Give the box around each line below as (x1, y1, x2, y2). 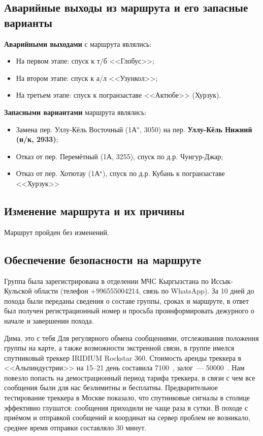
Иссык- (211, 275, 233, 286)
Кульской (4, 285, 32, 296)
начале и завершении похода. (4, 315, 94, 326)
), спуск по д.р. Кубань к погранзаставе (103, 168, 225, 179)
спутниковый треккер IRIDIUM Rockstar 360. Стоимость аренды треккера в (4, 352, 242, 363)
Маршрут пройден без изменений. (4, 226, 110, 237)
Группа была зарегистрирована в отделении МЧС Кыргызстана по (4, 275, 209, 286)
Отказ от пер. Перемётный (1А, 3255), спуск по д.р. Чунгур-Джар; (16, 151, 223, 161)
